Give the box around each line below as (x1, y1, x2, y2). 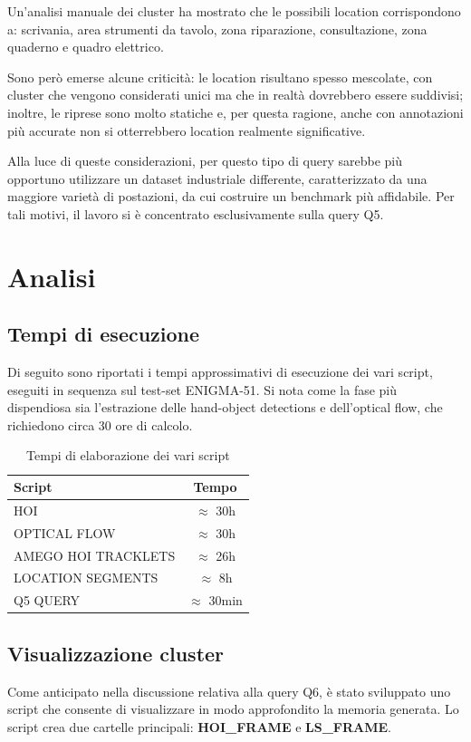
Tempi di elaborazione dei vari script (26, 446, 230, 465)
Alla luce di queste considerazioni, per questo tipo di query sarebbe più (7, 151, 403, 170)
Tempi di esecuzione (7, 320, 200, 348)
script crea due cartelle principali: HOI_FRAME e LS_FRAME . (7, 717, 391, 736)
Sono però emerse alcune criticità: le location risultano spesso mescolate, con (7, 67, 433, 86)
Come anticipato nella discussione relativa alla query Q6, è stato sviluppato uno (7, 681, 451, 700)
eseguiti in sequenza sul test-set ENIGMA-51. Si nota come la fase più (7, 380, 398, 399)
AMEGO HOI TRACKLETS (14, 545, 176, 564)
